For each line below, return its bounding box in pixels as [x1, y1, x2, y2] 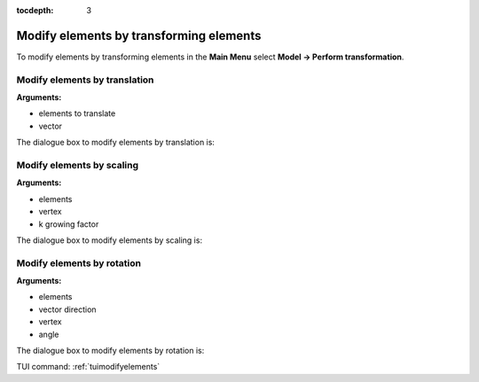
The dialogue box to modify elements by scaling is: [16, 235, 203, 246]
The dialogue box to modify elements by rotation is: [16, 346, 205, 356]
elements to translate [38, 108, 116, 119]
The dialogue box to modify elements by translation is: [16, 137, 215, 148]
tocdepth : [16, 5, 54, 15]
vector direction [38, 304, 97, 315]
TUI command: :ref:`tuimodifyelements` [16, 362, 161, 372]
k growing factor [38, 218, 99, 230]
